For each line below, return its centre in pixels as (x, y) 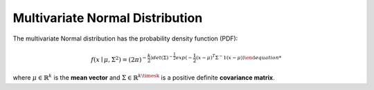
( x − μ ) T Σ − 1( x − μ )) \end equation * (239, 57)
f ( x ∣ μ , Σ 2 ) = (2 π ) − (119, 59)
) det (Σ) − (162, 57)
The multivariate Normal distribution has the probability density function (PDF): (125, 38)
